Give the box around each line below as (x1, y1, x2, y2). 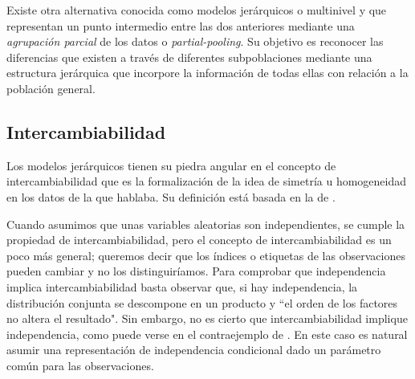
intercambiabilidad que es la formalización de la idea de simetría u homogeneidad (6, 173, 407, 189)
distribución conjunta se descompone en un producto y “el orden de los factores (6, 294, 398, 311)
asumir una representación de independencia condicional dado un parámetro (6, 341, 381, 358)
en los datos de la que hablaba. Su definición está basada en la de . (6, 188, 336, 205)
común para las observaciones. (6, 357, 154, 373)
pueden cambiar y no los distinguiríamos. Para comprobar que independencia (6, 263, 386, 279)
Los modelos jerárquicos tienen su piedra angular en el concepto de (6, 157, 336, 173)
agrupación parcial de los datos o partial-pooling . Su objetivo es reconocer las (6, 33, 384, 50)
